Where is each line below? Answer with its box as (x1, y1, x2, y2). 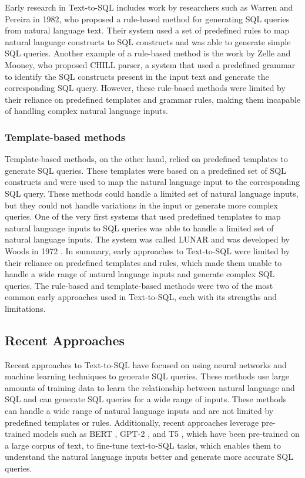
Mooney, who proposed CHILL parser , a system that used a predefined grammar (5, 58, 296, 70)
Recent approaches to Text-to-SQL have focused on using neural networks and (5, 358, 287, 371)
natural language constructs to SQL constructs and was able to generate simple (5, 35, 291, 48)
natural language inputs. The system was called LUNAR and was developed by (5, 233, 290, 245)
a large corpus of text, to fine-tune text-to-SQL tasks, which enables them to (5, 439, 281, 451)
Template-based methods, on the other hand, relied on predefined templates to (5, 153, 288, 165)
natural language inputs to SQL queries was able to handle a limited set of (5, 221, 274, 234)
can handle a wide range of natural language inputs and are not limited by (5, 405, 274, 417)
